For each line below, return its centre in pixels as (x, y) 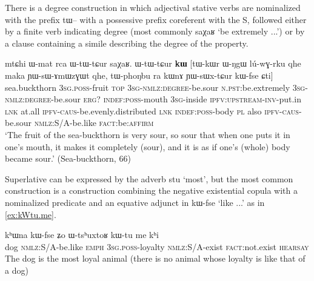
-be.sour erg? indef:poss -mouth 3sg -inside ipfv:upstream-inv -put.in (176, 99)
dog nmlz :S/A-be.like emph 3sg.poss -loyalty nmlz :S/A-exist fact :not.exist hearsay (157, 246)
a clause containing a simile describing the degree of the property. (127, 43)
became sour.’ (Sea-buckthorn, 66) (68, 158)
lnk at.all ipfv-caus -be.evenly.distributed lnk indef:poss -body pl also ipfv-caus (152, 111)
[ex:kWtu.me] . (31, 214)
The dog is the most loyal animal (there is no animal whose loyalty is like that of (155, 258)
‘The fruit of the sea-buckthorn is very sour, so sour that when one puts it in (148, 134)
